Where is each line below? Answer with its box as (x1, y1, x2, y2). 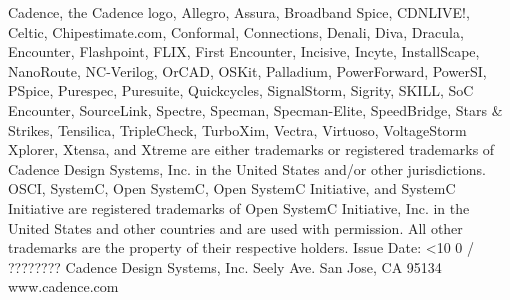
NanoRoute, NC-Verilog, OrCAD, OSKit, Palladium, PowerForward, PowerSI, (8, 60, 487, 81)
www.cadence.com (8, 276, 119, 297)
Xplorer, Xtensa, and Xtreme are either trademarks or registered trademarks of (8, 139, 495, 160)
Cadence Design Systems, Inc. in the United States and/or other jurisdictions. (8, 158, 486, 179)
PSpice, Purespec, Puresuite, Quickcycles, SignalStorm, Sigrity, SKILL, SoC (8, 80, 474, 101)
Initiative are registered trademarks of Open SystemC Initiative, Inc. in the (8, 197, 470, 218)
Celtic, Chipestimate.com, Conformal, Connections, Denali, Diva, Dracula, (8, 21, 464, 42)
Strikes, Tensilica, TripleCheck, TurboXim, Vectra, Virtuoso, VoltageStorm (8, 119, 467, 140)
